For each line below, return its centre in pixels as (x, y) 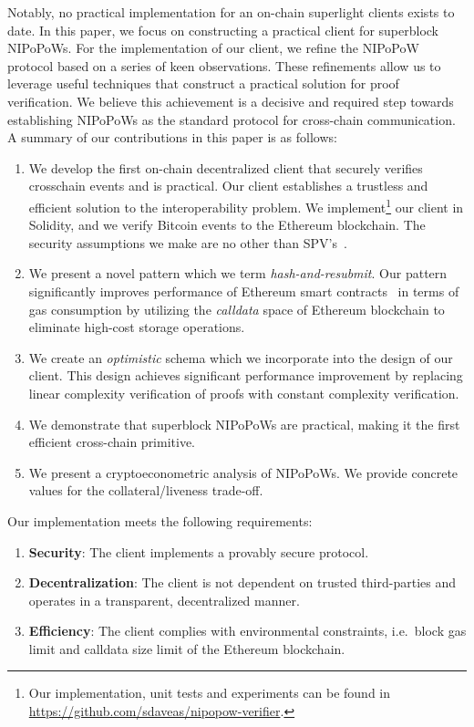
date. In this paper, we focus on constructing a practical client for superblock (223, 30)
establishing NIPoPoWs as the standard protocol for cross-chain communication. (232, 119)
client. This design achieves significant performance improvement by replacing (246, 375)
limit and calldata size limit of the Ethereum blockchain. (187, 648)
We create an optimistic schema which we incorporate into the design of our (241, 357)
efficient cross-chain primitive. (112, 442)
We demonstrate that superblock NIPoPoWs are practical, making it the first (244, 424)
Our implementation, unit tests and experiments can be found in (210, 693)
